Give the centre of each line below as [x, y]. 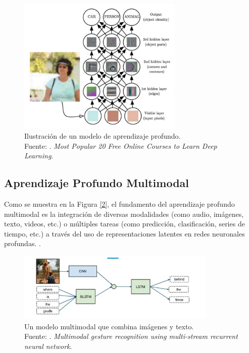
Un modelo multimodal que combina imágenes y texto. [109, 326]
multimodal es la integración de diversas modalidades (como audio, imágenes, [124, 214]
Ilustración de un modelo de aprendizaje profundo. [103, 136]
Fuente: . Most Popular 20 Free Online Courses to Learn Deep [121, 145]
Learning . [39, 156]
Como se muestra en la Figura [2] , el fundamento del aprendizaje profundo [119, 204]
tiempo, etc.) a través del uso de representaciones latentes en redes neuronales [124, 233]
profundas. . [22, 243]
